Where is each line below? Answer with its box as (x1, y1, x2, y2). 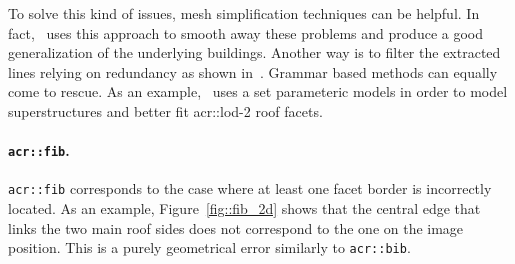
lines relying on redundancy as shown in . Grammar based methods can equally (8, 61, 498, 82)
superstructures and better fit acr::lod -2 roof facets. (8, 100, 323, 121)
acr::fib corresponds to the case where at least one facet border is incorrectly (8, 178, 492, 199)
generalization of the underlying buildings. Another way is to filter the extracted (8, 42, 501, 63)
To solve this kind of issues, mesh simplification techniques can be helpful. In (8, 3, 480, 23)
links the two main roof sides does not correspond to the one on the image (8, 217, 464, 238)
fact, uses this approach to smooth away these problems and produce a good (8, 22, 484, 43)
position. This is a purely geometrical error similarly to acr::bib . (8, 237, 411, 258)
